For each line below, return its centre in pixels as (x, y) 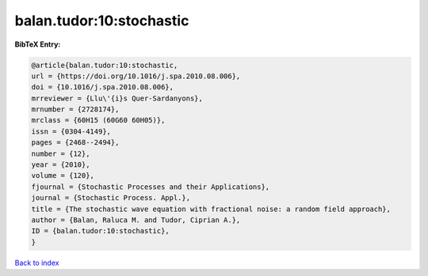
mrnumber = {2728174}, (75, 110)
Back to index (37, 263)
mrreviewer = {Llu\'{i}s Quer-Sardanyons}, (117, 98)
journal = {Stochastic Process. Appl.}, (111, 198)
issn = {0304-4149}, (71, 131)
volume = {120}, (63, 176)
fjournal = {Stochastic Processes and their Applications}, (151, 187)
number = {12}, (61, 153)
